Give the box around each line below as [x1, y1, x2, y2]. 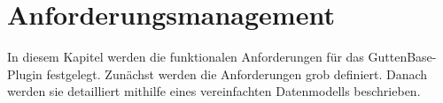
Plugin [7, 64, 43, 83]
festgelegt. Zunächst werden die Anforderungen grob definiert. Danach [46, 64, 428, 83]
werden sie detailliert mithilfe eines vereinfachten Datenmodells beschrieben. [7, 82, 421, 100]
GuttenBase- [368, 48, 437, 66]
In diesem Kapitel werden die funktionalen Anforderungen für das [7, 48, 364, 66]
